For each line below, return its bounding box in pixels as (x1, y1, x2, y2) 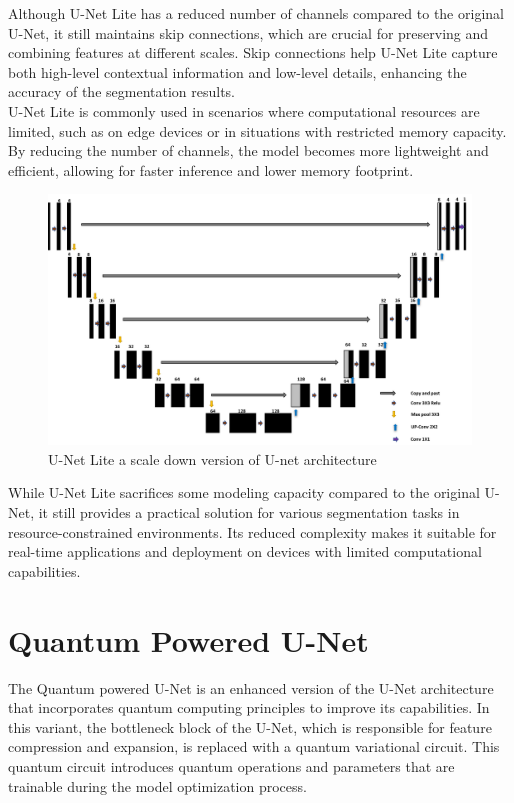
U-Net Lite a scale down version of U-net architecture (48, 448, 377, 469)
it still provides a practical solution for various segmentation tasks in (38, 502, 460, 523)
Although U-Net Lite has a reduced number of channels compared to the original (8, 3, 504, 23)
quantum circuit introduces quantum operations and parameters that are (8, 755, 455, 776)
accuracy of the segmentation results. (8, 81, 236, 102)
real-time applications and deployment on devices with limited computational (8, 541, 482, 562)
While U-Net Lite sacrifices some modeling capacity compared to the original (8, 482, 480, 503)
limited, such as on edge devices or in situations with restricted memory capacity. (8, 120, 507, 141)
